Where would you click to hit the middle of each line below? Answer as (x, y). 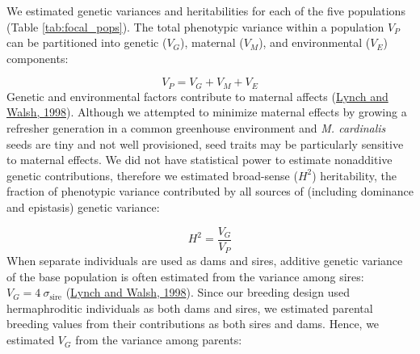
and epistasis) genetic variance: (83, 206)
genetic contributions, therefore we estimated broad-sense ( (152, 175)
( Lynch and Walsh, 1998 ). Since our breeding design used (208, 292)
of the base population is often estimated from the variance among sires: (185, 276)
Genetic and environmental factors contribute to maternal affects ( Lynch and (197, 96)
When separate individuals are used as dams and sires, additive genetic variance (205, 261)
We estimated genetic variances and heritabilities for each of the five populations (206, 11)
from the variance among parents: (159, 340)
